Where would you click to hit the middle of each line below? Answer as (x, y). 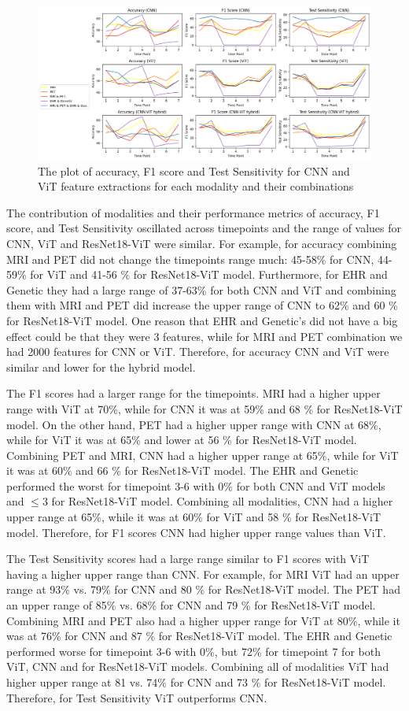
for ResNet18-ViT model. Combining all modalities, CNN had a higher (222, 501)
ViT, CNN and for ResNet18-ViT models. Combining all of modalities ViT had (198, 667)
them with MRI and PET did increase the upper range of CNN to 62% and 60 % (202, 305)
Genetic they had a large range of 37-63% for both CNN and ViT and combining (201, 289)
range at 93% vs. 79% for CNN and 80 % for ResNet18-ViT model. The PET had (203, 589)
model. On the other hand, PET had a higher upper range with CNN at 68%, (194, 424)
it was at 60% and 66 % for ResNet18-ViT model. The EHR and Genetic (182, 470)
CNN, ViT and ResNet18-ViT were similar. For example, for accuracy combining (202, 243)
